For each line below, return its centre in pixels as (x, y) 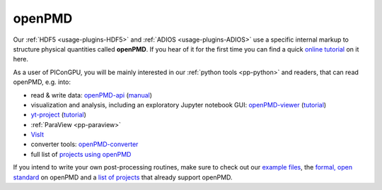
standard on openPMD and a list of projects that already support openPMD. (123, 177)
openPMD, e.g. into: (42, 82)
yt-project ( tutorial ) (58, 115)
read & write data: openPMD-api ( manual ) (91, 95)
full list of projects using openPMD (81, 154)
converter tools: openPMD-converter (85, 144)
